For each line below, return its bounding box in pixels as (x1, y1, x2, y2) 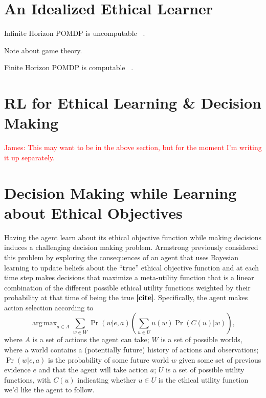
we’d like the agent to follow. (4, 384, 95, 395)
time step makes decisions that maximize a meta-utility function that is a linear (4, 272, 254, 283)
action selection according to (4, 302, 94, 312)
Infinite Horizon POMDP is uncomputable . (4, 28, 145, 38)
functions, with (4, 374, 51, 385)
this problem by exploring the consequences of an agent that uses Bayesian (4, 252, 239, 262)
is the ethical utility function (158, 374, 249, 385)
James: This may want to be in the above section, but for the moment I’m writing (4, 142, 262, 153)
